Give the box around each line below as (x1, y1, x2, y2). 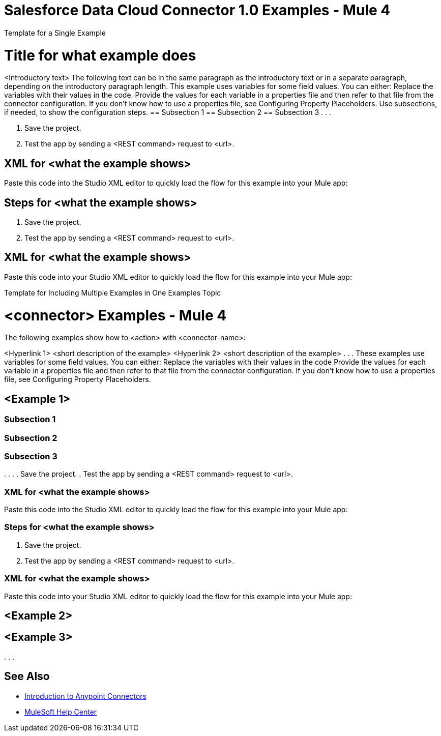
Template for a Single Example (4, 28, 106, 37)
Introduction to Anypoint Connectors (24, 691, 146, 700)
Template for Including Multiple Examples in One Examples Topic (4, 288, 221, 297)
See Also (4, 670, 50, 683)
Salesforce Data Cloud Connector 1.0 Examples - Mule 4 (4, 2, 391, 19)
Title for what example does (4, 46, 196, 64)
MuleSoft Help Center (24, 707, 97, 716)
